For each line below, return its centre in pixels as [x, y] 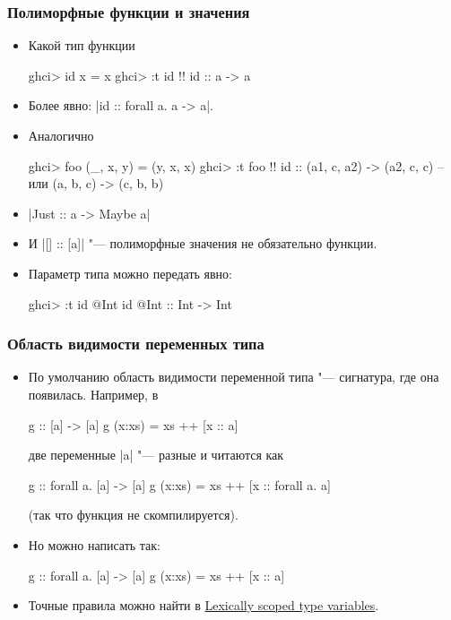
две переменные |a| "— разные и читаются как [156, 455]
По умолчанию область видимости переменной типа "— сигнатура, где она [234, 377]
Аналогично [61, 135]
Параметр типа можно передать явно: [130, 273]
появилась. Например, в [93, 394]
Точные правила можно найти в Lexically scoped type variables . [204, 605]
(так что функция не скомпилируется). [133, 515]
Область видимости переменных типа [136, 344]
